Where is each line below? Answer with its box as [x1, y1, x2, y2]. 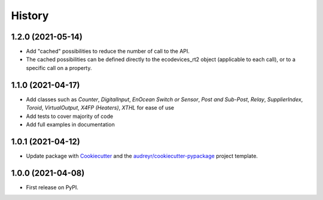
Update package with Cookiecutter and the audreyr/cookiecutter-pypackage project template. [26, 152, 258, 159]
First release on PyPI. [26, 183, 79, 191]
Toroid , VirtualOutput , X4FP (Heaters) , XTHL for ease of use [26, 104, 175, 111]
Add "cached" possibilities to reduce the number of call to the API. [26, 48, 190, 55]
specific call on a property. [26, 64, 92, 71]
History [11, 9, 49, 22]
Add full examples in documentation [26, 120, 115, 128]
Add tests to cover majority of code [26, 113, 114, 120]
